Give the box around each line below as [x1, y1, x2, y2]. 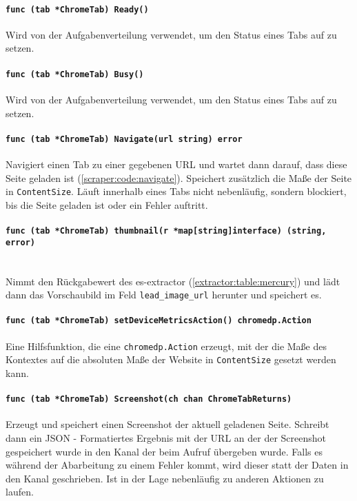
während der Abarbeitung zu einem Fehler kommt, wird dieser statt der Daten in [6, 458, 349, 472]
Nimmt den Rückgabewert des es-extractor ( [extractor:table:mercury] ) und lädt [6, 274, 340, 288]
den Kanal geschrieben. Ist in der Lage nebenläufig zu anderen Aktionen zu [6, 471, 324, 485]
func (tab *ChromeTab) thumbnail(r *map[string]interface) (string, [6, 225, 327, 236]
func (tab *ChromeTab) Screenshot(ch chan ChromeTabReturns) [6, 394, 292, 405]
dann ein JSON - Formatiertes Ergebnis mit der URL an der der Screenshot [6, 430, 327, 444]
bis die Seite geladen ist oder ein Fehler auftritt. [6, 197, 208, 212]
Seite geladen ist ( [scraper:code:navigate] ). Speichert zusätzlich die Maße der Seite [6, 170, 352, 185]
